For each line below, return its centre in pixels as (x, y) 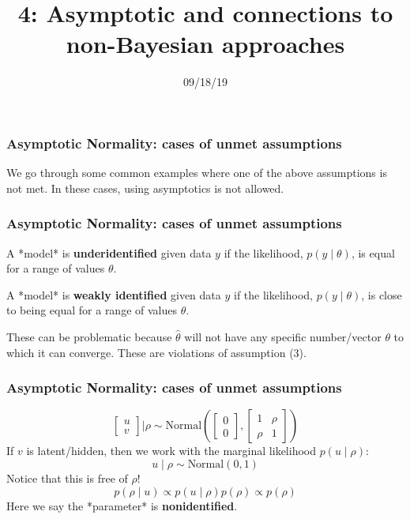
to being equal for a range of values (92, 310)
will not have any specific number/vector (283, 336)
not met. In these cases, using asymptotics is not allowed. (145, 188)
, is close (382, 294)
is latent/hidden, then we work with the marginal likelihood (171, 451)
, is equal (373, 252)
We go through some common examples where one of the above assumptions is (197, 173)
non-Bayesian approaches (205, 44)
